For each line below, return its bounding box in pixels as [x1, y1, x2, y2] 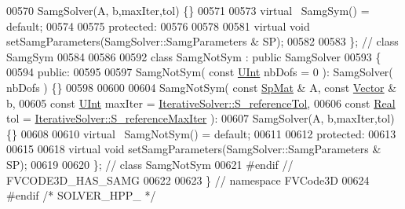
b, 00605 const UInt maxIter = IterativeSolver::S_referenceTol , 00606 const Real [6, 94, 396, 111]
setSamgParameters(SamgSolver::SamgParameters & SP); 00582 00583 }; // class [6, 33, 399, 49]
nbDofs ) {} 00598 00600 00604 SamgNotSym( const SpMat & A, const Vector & [6, 79, 397, 95]
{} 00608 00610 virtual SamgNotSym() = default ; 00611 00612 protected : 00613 [6, 125, 396, 141]
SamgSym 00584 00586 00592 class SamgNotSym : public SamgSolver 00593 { [6, 48, 381, 64]
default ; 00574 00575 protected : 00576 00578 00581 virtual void [6, 17, 310, 34]
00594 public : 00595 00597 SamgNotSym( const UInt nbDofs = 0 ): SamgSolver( [6, 64, 393, 80]
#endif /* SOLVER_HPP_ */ [6, 187, 156, 203]
